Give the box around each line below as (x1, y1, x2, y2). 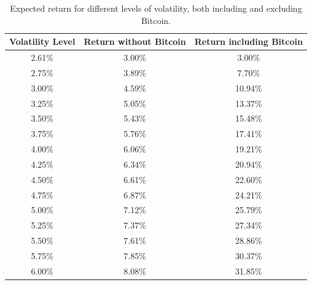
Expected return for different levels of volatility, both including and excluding (10, 2, 302, 14)
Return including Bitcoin (194, 35, 303, 48)
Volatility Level (9, 35, 76, 48)
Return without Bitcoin (84, 35, 186, 48)
